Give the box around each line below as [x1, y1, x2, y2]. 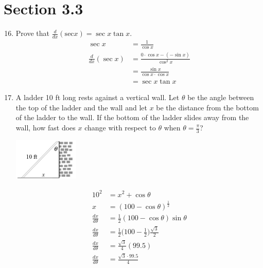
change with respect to [84, 122, 156, 132]
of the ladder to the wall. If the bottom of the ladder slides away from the [15, 112, 249, 123]
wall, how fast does [15, 122, 76, 132]
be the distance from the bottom [156, 102, 259, 112]
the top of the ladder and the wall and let [15, 102, 147, 112]
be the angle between [187, 92, 254, 103]
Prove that [15, 28, 49, 39]
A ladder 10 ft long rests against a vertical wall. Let [15, 92, 180, 103]
